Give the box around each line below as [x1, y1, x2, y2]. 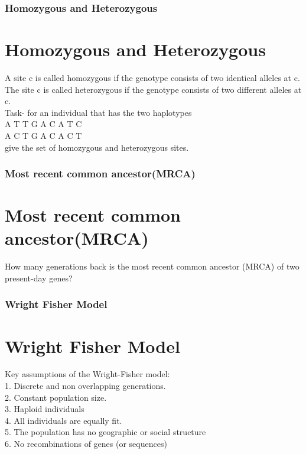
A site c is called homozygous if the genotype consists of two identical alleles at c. [5, 71, 300, 83]
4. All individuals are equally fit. [5, 414, 122, 426]
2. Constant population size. [5, 391, 107, 403]
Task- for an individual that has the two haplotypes [5, 106, 192, 118]
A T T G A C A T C [5, 118, 82, 130]
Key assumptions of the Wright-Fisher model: [5, 368, 170, 380]
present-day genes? [5, 271, 73, 284]
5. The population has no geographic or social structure [5, 426, 206, 438]
